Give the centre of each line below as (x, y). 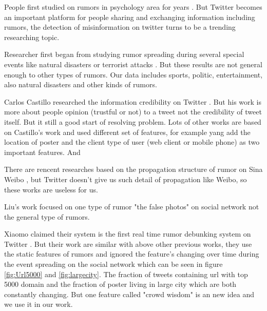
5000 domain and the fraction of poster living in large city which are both (120, 284)
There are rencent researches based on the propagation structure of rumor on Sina (133, 169)
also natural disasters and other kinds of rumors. (81, 84)
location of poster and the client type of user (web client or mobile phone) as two (132, 142)
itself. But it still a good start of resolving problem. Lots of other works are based (133, 121)
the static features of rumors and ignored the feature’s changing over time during (132, 254)
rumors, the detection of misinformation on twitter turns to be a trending (120, 27)
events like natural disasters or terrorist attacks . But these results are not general (133, 64)
